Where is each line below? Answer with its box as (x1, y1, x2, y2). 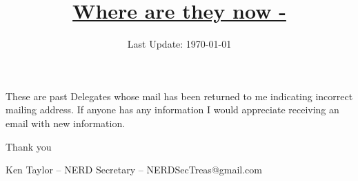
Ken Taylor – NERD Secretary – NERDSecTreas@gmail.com (6, 162, 262, 177)
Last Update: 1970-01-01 (127, 37, 232, 51)
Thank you (6, 139, 52, 153)
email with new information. (6, 115, 126, 130)
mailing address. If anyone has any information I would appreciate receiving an (6, 102, 339, 117)
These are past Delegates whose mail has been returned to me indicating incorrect (6, 88, 353, 103)
